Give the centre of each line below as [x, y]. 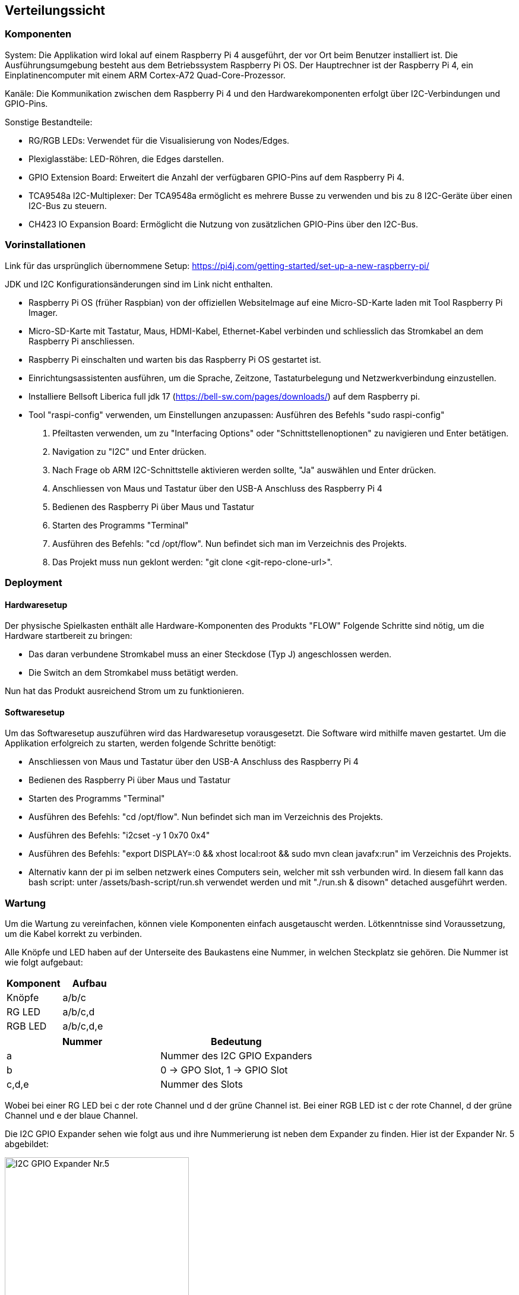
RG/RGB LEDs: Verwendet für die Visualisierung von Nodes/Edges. [159, 140]
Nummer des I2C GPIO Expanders [236, 1056]
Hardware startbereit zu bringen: [69, 636]
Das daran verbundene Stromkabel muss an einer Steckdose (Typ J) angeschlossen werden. [210, 654]
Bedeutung [236, 1042]
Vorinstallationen [45, 245]
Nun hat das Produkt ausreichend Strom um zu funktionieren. [124, 691]
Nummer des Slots [202, 1085]
